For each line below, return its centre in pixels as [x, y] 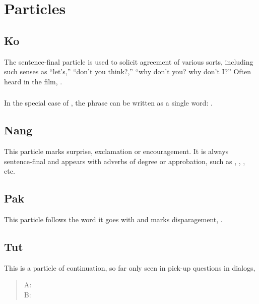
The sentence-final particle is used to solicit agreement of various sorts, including [129, 61]
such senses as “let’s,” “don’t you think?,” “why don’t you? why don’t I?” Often [128, 71]
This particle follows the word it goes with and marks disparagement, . [113, 219]
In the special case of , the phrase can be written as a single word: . [108, 103]
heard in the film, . [33, 81]
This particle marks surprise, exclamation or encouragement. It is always [116, 151]
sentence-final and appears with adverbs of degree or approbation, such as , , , [125, 161]
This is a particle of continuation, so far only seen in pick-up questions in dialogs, [130, 267]
